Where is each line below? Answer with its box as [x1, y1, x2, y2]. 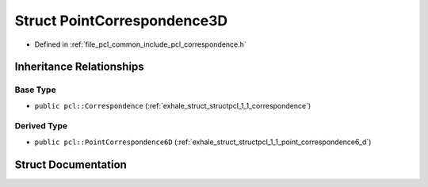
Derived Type [14, 120, 67, 132]
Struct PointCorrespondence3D [14, 12, 228, 29]
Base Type [14, 84, 56, 95]
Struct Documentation [14, 158, 127, 171]
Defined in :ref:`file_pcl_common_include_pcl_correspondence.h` [34, 40, 247, 49]
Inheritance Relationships [14, 60, 144, 74]
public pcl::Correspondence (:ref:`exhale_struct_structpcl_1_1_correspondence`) [34, 101, 311, 110]
